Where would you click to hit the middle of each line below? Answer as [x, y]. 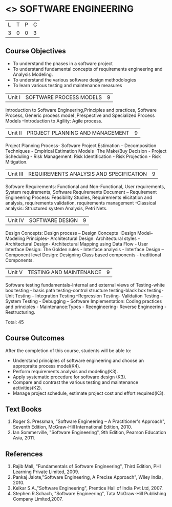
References [24, 454]
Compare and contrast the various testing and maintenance [76, 382]
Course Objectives [36, 51]
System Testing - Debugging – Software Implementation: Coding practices [84, 301]
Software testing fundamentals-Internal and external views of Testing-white [85, 285]
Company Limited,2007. [38, 499]
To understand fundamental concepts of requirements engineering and [88, 69]
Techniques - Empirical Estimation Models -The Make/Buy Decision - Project [86, 151]
